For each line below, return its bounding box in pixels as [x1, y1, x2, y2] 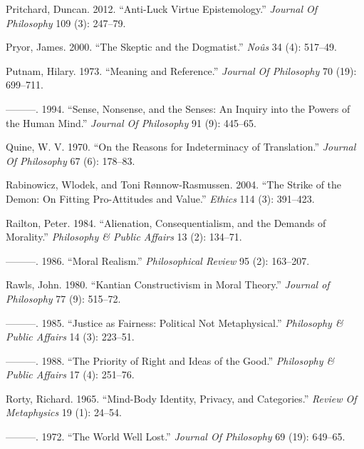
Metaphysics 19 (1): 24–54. [6, 405, 122, 420]
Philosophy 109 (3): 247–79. [6, 15, 126, 30]
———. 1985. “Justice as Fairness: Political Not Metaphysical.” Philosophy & [6, 315, 343, 330]
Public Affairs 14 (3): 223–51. [6, 329, 135, 344]
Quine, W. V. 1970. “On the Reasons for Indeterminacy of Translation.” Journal [6, 139, 356, 154]
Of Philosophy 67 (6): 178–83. [6, 153, 135, 168]
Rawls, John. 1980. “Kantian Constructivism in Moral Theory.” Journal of [6, 277, 330, 292]
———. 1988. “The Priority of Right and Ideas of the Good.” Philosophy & [6, 353, 335, 368]
